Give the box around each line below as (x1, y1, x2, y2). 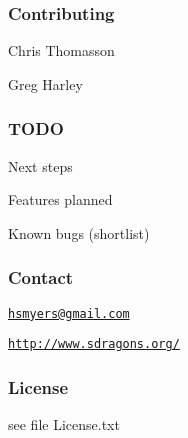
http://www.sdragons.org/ (8, 337, 180, 352)
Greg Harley (8, 73, 83, 94)
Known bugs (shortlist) (8, 222, 150, 243)
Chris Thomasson (8, 40, 115, 61)
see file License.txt (8, 414, 120, 435)
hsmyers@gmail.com (8, 306, 130, 321)
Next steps (8, 155, 73, 176)
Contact (8, 265, 74, 290)
